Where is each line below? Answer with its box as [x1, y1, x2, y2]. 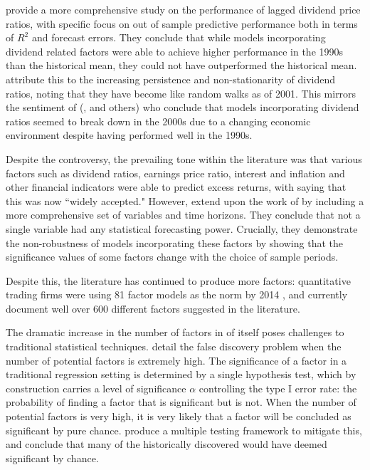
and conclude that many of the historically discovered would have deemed [6, 437, 327, 451]
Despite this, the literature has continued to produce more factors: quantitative [6, 273, 351, 288]
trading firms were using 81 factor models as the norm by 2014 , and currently [6, 287, 348, 302]
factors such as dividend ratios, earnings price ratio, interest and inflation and [6, 165, 345, 180]
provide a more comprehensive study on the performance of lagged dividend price [6, 2, 361, 16]
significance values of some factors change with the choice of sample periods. [6, 249, 339, 264]
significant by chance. [6, 450, 99, 465]
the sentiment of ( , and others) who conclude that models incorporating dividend [6, 100, 359, 115]
